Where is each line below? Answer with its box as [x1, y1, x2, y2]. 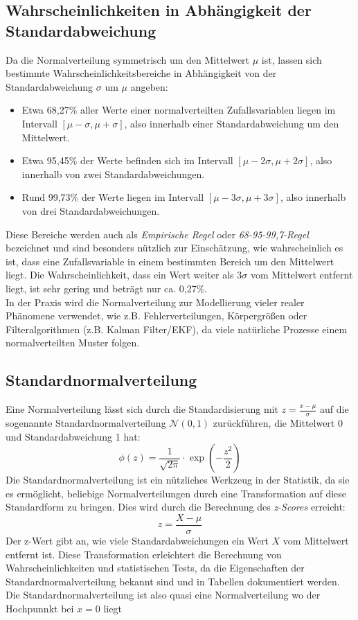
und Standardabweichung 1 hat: [6, 429, 141, 443]
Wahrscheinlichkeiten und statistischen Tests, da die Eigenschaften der [6, 560, 305, 575]
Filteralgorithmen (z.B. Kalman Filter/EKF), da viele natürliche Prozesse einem [6, 321, 348, 336]
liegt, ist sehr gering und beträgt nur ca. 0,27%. [6, 281, 208, 295]
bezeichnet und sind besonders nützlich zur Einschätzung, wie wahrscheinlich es [6, 240, 343, 255]
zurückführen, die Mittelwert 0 [213, 415, 343, 429]
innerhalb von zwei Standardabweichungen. [21, 166, 205, 181]
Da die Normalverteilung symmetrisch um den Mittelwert [6, 52, 250, 67]
